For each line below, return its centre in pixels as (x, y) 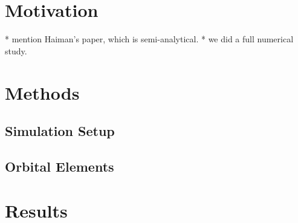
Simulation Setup (60, 131)
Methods (42, 92)
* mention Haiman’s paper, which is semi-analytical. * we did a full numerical (149, 39)
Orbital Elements (60, 166)
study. (16, 50)
